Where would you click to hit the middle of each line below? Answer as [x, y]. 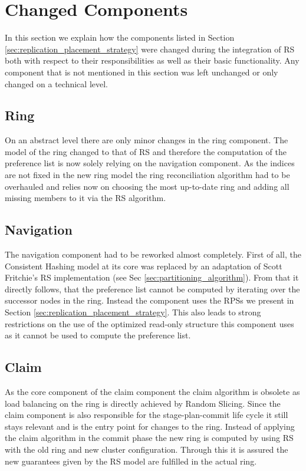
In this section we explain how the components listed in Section [120, 37]
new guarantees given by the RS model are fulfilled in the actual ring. [131, 461]
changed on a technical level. [56, 83]
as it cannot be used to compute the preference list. [98, 335]
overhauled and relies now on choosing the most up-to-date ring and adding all [147, 186]
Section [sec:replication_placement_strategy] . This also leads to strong [133, 312]
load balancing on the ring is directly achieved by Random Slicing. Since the [143, 403]
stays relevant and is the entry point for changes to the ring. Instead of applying [150, 426]
